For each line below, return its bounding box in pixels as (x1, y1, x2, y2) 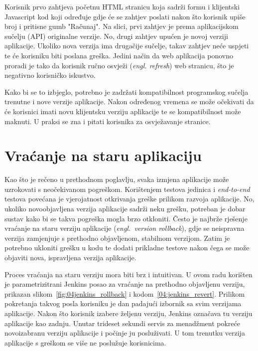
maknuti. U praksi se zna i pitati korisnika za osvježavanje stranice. (4, 116, 211, 126)
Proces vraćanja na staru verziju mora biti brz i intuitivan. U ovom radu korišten (4, 269, 253, 279)
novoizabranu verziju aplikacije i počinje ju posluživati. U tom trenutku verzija (4, 328, 245, 338)
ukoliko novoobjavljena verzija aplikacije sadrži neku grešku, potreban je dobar (4, 203, 246, 214)
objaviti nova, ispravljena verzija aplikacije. (4, 252, 136, 262)
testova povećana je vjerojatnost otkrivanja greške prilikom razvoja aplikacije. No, (4, 193, 255, 204)
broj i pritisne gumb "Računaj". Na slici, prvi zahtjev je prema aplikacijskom (4, 21, 239, 31)
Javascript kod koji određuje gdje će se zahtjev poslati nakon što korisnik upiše (4, 11, 246, 21)
